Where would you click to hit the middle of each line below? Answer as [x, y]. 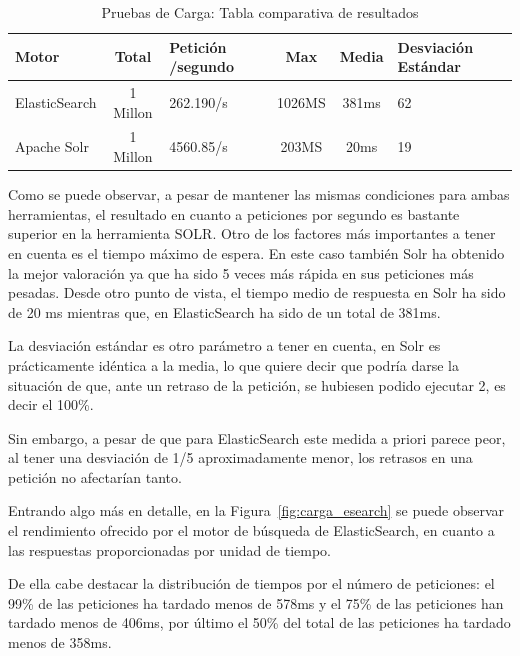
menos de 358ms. [60, 642]
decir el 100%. [51, 404]
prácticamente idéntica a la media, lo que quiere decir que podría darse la [233, 364]
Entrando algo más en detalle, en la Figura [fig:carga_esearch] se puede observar [256, 510]
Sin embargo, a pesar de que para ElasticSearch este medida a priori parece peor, [257, 437]
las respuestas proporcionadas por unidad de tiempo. [169, 549]
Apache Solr [52, 146]
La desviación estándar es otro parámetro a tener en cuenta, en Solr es [224, 345]
